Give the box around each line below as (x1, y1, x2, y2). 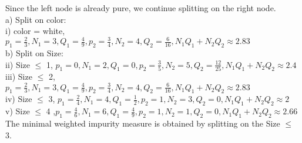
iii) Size (5, 70, 32, 83)
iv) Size (5, 93, 32, 105)
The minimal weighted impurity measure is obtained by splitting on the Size (5, 117, 280, 129)
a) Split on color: (5, 13, 66, 25)
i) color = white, (5, 25, 65, 37)
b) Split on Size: (5, 47, 63, 59)
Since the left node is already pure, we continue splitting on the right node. (5, 2, 276, 13)
